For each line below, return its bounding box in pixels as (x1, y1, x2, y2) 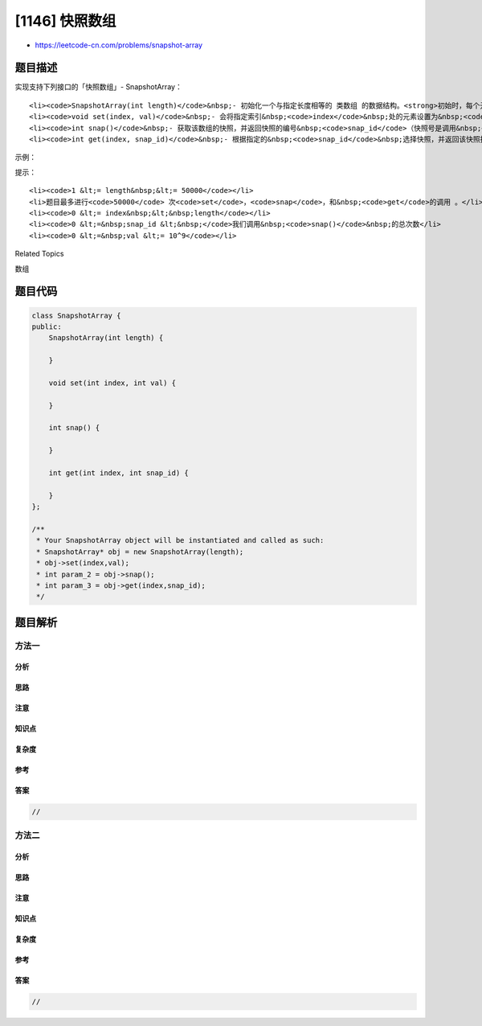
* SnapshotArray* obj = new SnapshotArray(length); (36, 547, 244, 556)
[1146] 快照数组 (14, 12, 116, 30)
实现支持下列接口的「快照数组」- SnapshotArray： (14, 82, 182, 92)
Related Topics (14, 249, 64, 259)
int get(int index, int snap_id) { (48, 469, 189, 478)
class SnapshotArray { (31, 310, 121, 320)
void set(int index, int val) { (48, 378, 177, 388)
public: (31, 322, 62, 331)
